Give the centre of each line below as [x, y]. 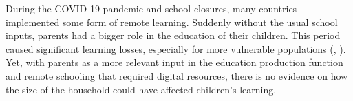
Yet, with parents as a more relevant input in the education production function [174, 62]
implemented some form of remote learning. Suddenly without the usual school [172, 22]
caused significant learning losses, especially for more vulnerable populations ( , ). [176, 48]
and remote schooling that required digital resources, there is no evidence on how [177, 75]
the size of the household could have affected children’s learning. [141, 89]
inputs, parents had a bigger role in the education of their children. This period [173, 35]
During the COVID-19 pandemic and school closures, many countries [151, 8]
